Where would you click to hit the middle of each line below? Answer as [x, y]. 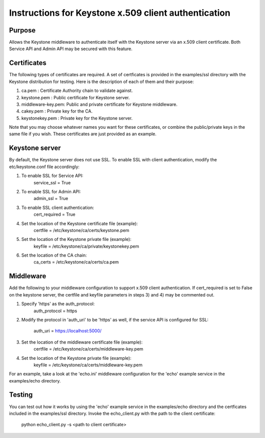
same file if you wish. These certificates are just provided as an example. [83, 134]
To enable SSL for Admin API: [51, 191]
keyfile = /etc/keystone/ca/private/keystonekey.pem [86, 246]
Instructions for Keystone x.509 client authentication [120, 13]
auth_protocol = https [55, 311]
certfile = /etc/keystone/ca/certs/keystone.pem [81, 230]
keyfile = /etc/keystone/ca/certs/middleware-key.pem [88, 365]
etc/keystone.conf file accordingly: [44, 167]
